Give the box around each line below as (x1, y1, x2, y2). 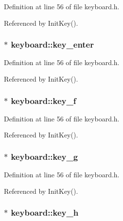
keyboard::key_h (11, 206, 79, 219)
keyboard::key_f (11, 94, 76, 106)
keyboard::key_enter (11, 38, 94, 51)
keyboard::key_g (11, 150, 78, 162)
